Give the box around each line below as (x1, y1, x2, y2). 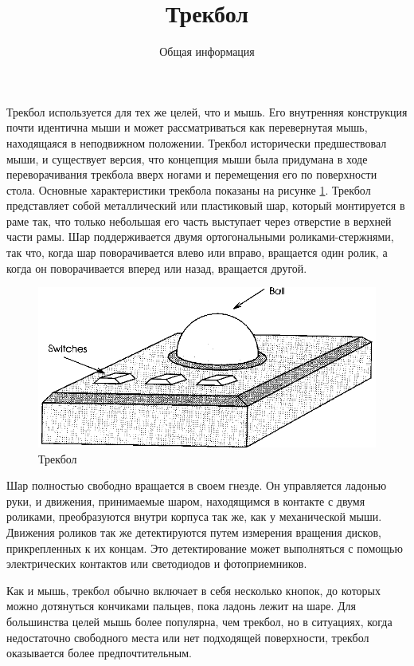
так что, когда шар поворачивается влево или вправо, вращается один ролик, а (6, 244, 388, 261)
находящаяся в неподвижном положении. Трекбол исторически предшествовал (6, 134, 387, 151)
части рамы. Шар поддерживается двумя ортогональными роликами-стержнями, (6, 228, 394, 245)
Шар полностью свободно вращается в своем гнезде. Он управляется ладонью (6, 477, 387, 494)
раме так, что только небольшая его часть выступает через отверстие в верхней (6, 212, 392, 229)
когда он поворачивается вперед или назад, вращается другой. (6, 259, 307, 276)
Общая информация (159, 43, 255, 60)
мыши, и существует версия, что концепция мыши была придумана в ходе (6, 150, 368, 167)
